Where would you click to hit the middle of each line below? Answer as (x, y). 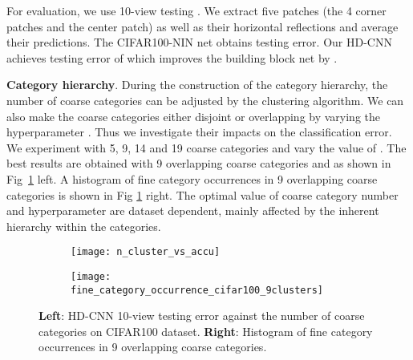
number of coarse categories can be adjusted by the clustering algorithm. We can (205, 100)
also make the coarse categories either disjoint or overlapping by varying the (194, 116)
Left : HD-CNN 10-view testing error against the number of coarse (202, 316)
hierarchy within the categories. (84, 226)
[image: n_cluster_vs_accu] (146, 252)
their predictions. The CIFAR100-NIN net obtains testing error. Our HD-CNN (199, 42)
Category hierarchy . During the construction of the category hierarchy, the (197, 85)
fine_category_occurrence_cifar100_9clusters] (197, 290)
